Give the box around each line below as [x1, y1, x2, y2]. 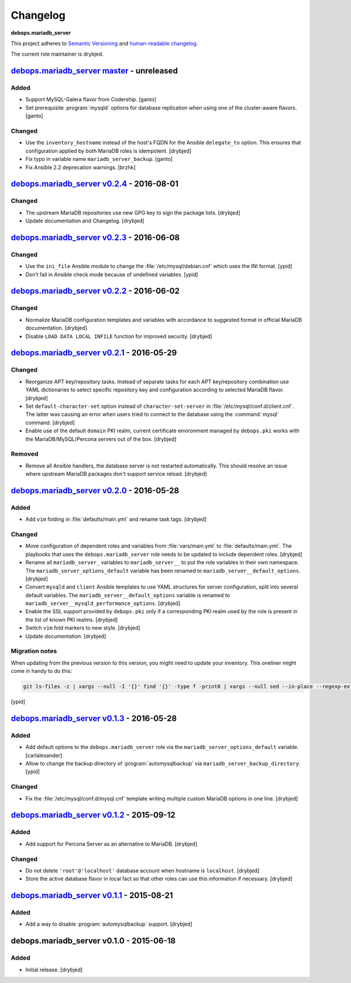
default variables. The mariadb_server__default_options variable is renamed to [25, 592, 230, 599]
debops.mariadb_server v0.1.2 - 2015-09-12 [11, 810, 175, 820]
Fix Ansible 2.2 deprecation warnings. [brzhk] [25, 164, 136, 171]
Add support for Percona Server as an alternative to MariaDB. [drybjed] [25, 840, 197, 847]
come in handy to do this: [11, 668, 73, 675]
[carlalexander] [25, 752, 63, 759]
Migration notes [11, 647, 57, 655]
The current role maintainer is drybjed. [11, 50, 104, 58]
